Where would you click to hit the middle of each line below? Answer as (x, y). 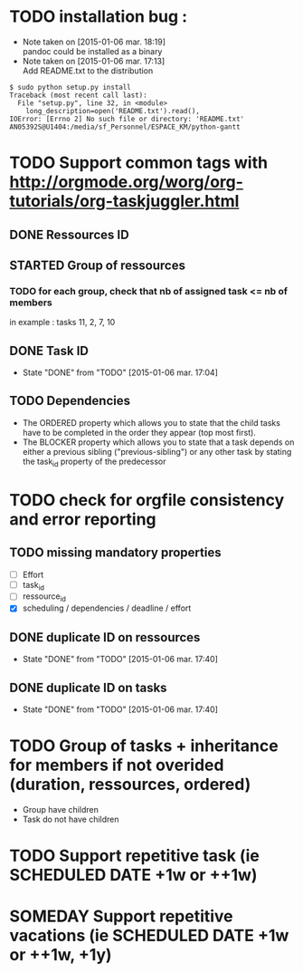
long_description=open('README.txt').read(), (113, 111)
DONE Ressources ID (69, 234)
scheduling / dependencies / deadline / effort (107, 608)
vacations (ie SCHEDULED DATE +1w (149, 936)
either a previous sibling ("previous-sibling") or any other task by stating (157, 451)
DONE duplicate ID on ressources (105, 637)
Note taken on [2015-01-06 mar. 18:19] (94, 42)
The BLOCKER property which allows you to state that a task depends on (158, 442)
